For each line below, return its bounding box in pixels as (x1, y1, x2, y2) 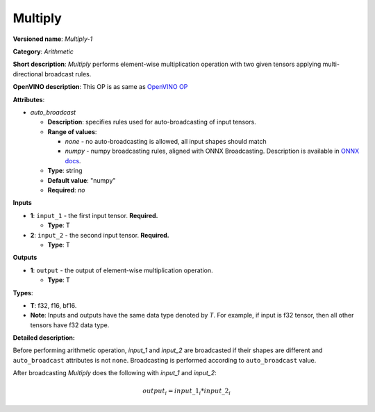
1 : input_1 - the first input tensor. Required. (30, 211, 159, 220)
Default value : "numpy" (47, 176, 116, 184)
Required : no (47, 186, 85, 195)
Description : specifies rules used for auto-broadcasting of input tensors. (47, 118, 256, 126)
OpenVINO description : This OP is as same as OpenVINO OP (12, 83, 188, 91)
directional (12, 69, 44, 78)
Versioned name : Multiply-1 (12, 35, 93, 43)
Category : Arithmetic (12, 47, 74, 56)
